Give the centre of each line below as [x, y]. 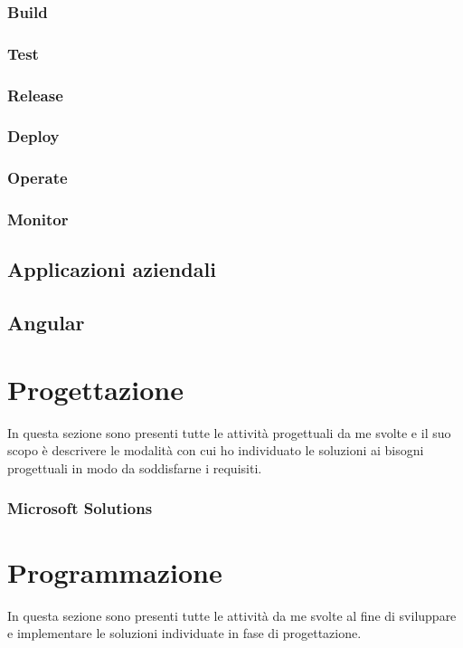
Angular [46, 323]
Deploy [33, 136]
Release [35, 95]
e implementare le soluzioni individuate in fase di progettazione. [184, 633]
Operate [38, 178]
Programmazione [115, 572]
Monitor [38, 219]
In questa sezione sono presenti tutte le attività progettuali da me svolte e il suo [229, 432]
